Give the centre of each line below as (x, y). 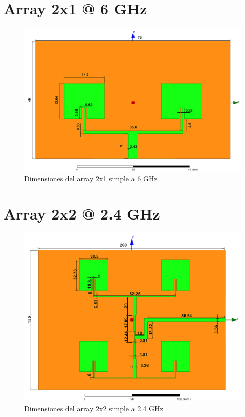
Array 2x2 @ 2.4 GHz (82, 213)
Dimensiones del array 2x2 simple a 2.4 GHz (94, 408)
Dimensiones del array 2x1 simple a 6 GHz (91, 178)
